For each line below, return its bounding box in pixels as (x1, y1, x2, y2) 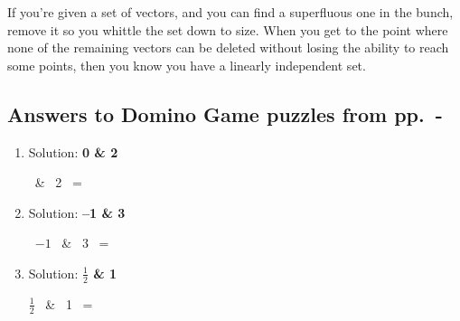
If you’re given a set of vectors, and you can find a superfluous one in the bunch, (7, 3, 454, 21)
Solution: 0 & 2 (28, 142, 118, 161)
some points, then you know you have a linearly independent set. (7, 55, 366, 74)
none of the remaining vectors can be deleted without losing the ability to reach (7, 38, 449, 57)
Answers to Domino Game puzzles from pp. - (7, 99, 443, 127)
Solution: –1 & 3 (28, 203, 126, 222)
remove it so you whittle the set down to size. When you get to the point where (7, 20, 448, 39)
